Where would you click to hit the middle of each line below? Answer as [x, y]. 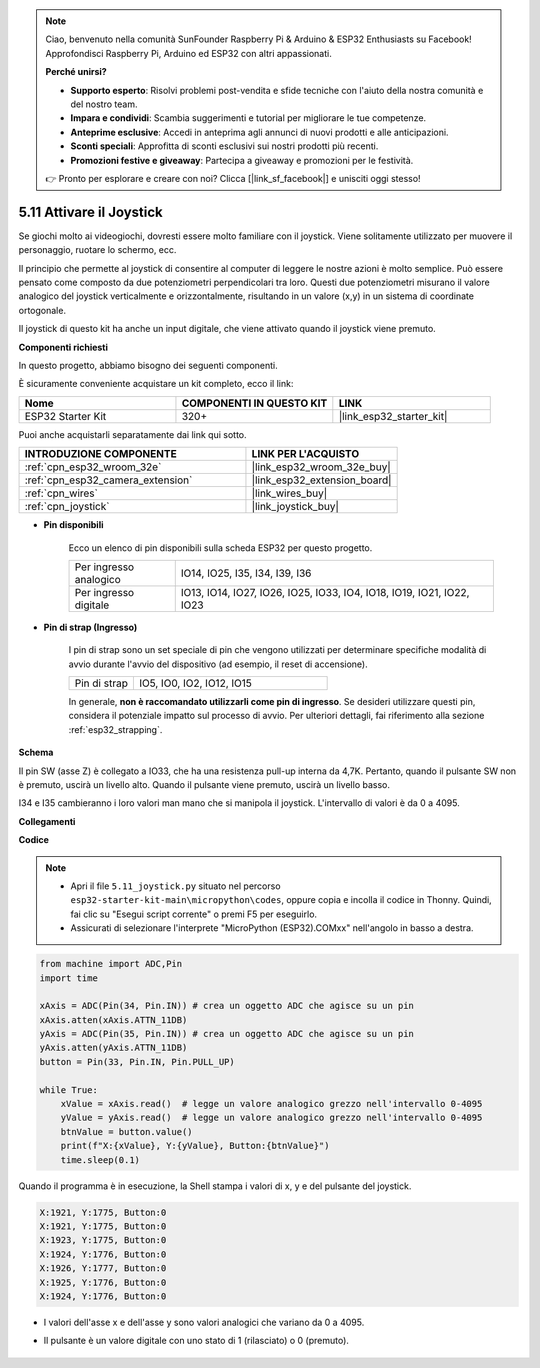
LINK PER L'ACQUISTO [305, 454]
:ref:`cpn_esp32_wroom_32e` [93, 467]
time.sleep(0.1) [100, 1159]
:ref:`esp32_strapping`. [115, 729]
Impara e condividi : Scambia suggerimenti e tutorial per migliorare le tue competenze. [248, 118]
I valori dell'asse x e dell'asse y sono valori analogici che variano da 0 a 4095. [204, 1322]
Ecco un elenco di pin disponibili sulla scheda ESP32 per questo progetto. [220, 547]
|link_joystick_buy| [295, 507]
